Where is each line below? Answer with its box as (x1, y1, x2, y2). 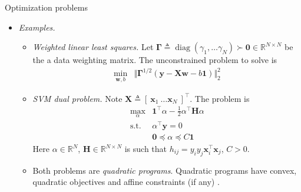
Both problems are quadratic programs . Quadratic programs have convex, (32, 164, 297, 176)
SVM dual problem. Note (32, 92, 123, 104)
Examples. (18, 21, 55, 33)
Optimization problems (5, 1, 88, 13)
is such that (124, 143, 167, 155)
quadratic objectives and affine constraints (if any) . (32, 176, 220, 188)
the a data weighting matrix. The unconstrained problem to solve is (32, 54, 277, 66)
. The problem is (190, 92, 250, 104)
